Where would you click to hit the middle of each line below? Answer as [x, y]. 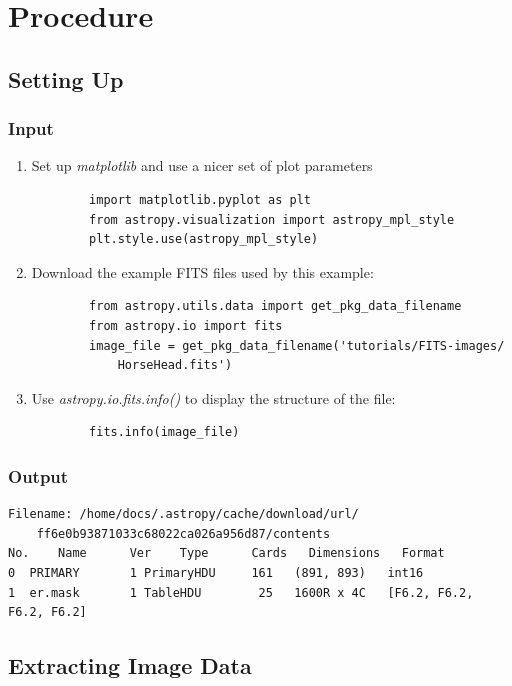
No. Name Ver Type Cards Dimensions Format [226, 553]
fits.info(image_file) [164, 432]
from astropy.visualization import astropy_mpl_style [272, 219]
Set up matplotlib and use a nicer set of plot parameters [202, 165]
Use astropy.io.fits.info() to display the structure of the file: [213, 397]
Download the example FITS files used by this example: [202, 271]
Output [38, 475]
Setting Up [66, 78]
